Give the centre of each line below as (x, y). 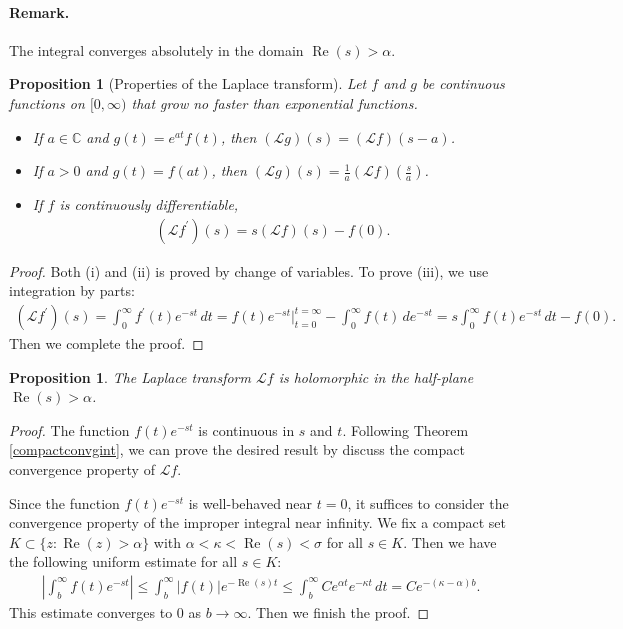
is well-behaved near (250, 502)
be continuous (463, 83)
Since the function (64, 502)
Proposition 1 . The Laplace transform (130, 376)
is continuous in (246, 429)
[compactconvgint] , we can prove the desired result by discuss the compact (237, 449)
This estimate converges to (91, 611)
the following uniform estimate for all (123, 561)
